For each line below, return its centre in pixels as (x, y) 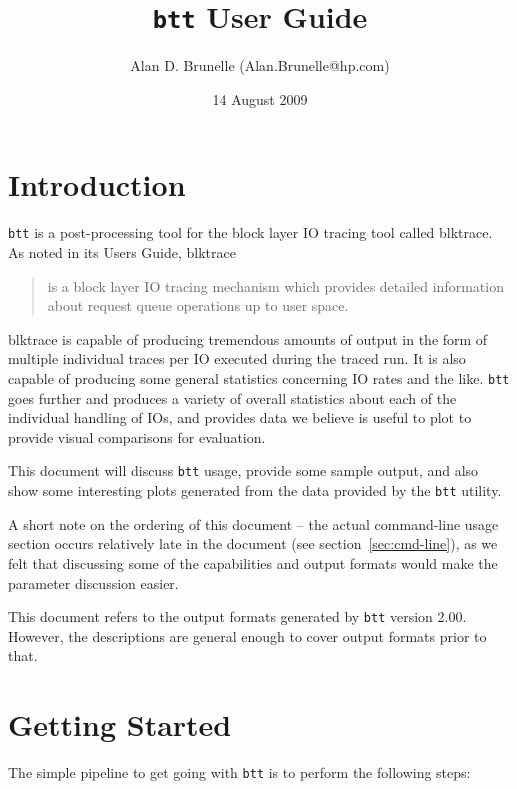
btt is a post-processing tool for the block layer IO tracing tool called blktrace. (250, 232)
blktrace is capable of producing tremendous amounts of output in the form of (248, 338)
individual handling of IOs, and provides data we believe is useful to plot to (240, 417)
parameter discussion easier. (93, 582)
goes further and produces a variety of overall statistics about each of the (232, 397)
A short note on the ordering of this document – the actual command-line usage (253, 523)
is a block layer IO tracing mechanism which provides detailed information (275, 285)
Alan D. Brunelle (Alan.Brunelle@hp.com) (260, 65)
